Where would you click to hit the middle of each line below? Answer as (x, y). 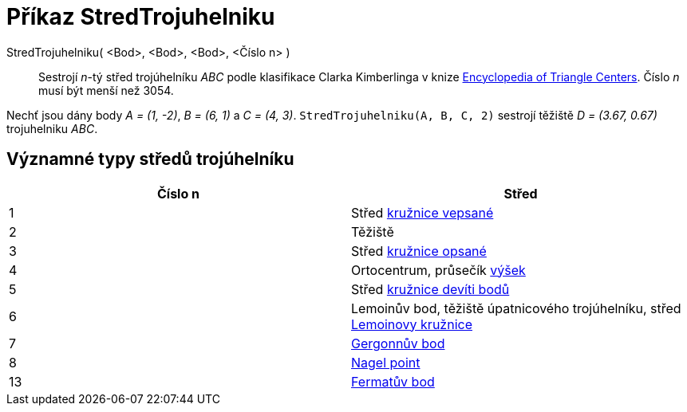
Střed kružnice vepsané (422, 212)
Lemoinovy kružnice (412, 324)
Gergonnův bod (398, 343)
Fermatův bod (393, 381)
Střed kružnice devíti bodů (430, 289)
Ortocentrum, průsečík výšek (438, 270)
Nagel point (386, 362)
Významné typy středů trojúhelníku (150, 159)
